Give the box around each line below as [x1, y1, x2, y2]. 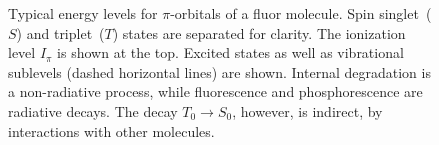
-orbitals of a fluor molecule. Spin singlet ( [170, 3, 432, 23]
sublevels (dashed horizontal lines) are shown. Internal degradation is [8, 61, 431, 82]
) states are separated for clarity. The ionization [112, 22, 406, 43]
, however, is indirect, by [232, 100, 383, 121]
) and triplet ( [16, 22, 105, 43]
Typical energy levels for [8, 3, 158, 23]
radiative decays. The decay [8, 100, 178, 121]
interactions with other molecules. [8, 120, 215, 141]
